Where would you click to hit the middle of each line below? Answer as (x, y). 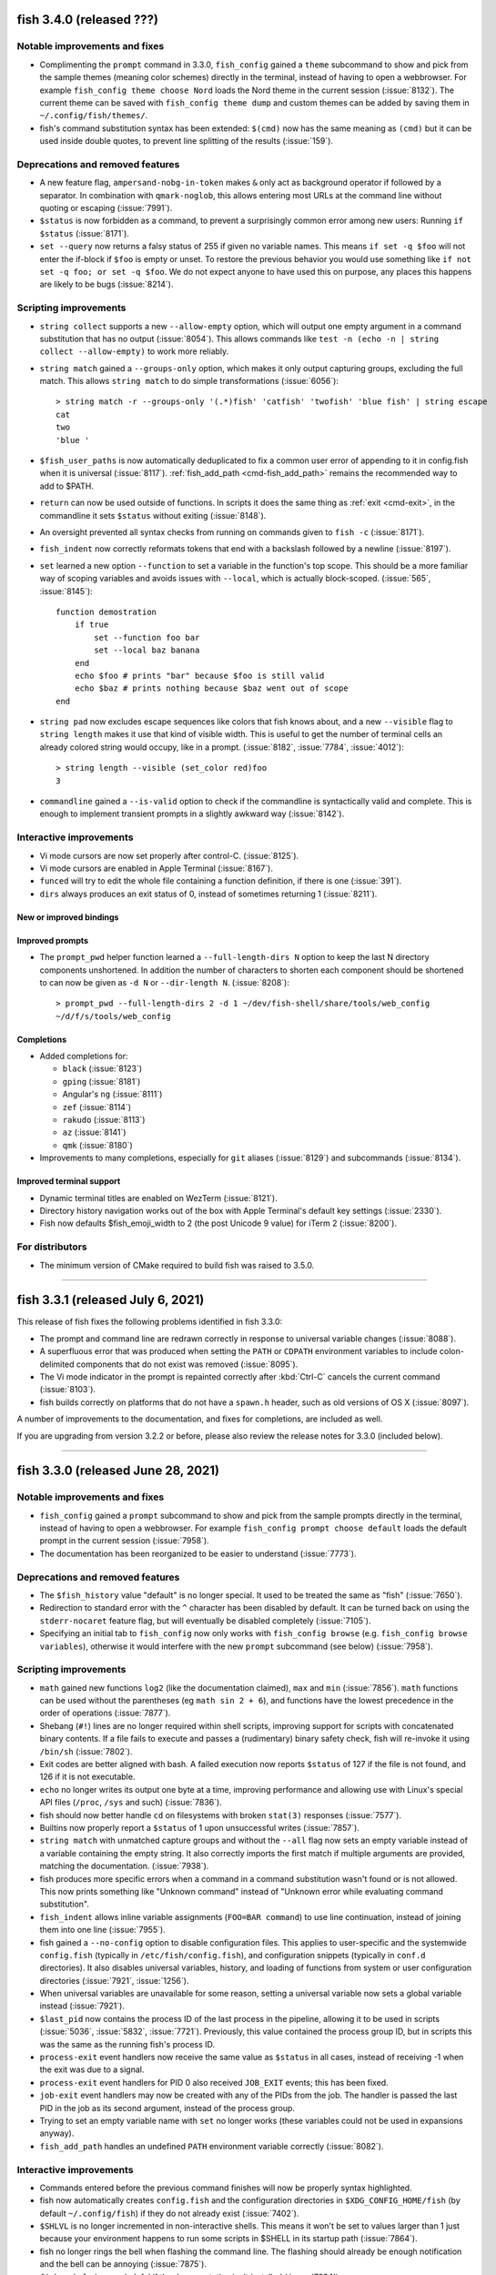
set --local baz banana (147, 650)
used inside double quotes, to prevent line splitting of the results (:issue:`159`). (187, 141)
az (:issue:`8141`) (94, 1132)
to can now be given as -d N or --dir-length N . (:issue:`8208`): (165, 982)
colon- (451, 1351)
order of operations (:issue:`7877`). (105, 1713)
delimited (57, 1364)
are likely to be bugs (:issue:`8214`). (106, 284)
